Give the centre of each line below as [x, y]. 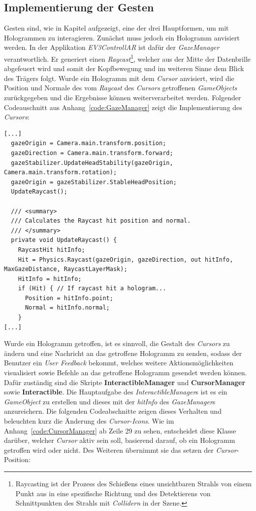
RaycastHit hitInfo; [51, 250]
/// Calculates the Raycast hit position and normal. [101, 221]
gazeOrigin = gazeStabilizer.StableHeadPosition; [94, 182]
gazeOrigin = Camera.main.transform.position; [89, 143]
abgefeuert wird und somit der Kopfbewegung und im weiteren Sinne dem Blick [124, 68]
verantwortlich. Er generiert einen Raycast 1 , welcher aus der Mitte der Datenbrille [127, 58]
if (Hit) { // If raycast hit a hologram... [92, 289]
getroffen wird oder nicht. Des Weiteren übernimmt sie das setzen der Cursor [120, 450]
